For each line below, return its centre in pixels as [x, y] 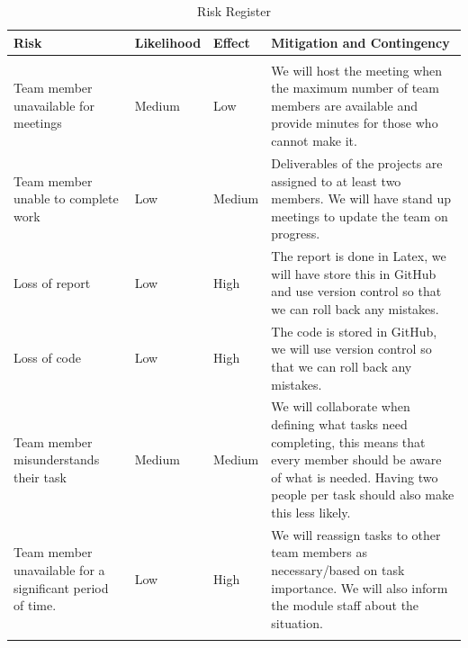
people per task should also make [363, 495]
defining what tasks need [339, 423]
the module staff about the [345, 605]
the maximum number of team [355, 88]
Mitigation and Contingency [360, 42]
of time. [35, 605]
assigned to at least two [336, 180]
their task [40, 477]
